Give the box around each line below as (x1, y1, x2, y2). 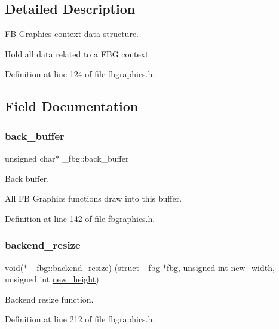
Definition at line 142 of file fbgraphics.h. (5, 212, 155, 224)
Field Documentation (5, 97, 139, 115)
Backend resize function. (5, 293, 94, 305)
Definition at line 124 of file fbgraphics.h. (5, 68, 155, 80)
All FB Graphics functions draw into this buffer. (5, 192, 182, 205)
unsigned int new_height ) (5, 273, 99, 285)
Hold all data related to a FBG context (5, 47, 149, 60)
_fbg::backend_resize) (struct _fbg (30, 261, 160, 273)
